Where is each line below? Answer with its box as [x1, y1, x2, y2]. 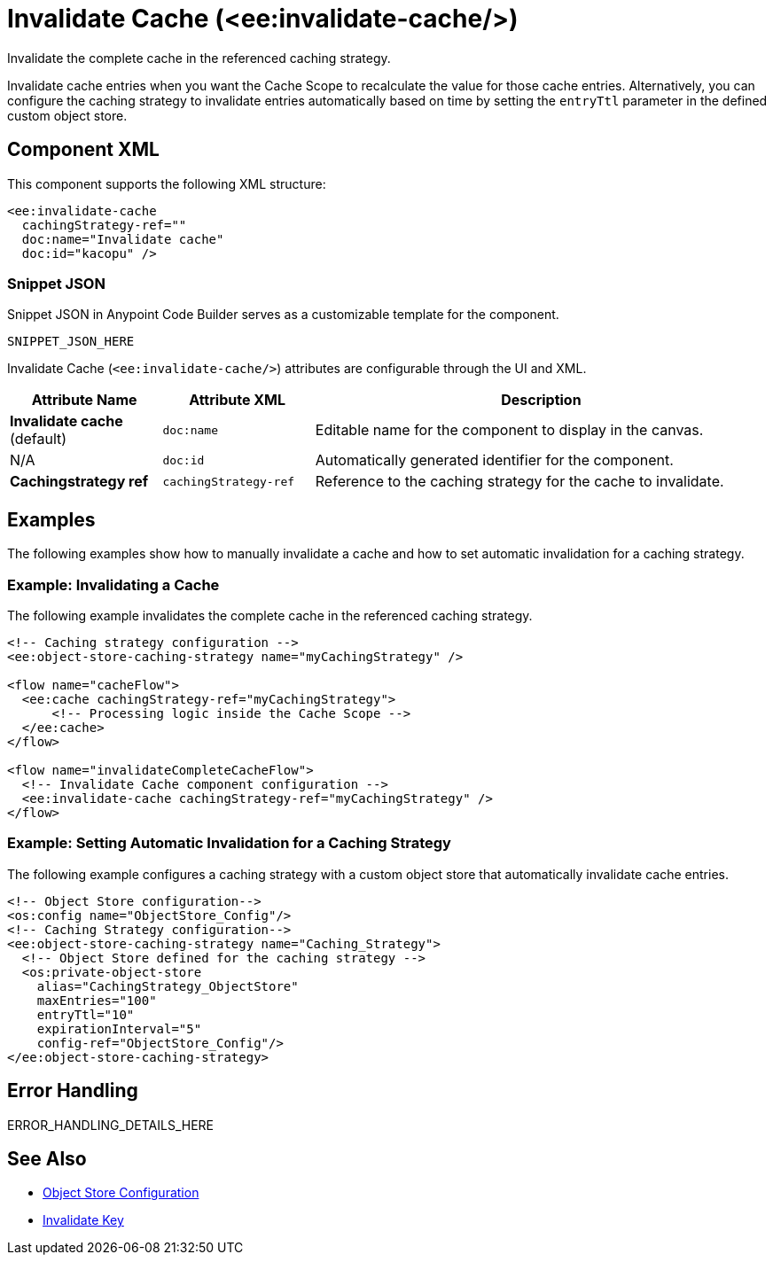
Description [501, 391, 582, 409]
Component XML [7, 138, 160, 161]
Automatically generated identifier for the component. [315, 451, 674, 470]
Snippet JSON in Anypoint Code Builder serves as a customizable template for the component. [7, 307, 559, 323]
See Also [7, 1147, 87, 1170]
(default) [10, 430, 67, 448]
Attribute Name [31, 391, 137, 409]
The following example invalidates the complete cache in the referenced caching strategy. [7, 607, 533, 623]
